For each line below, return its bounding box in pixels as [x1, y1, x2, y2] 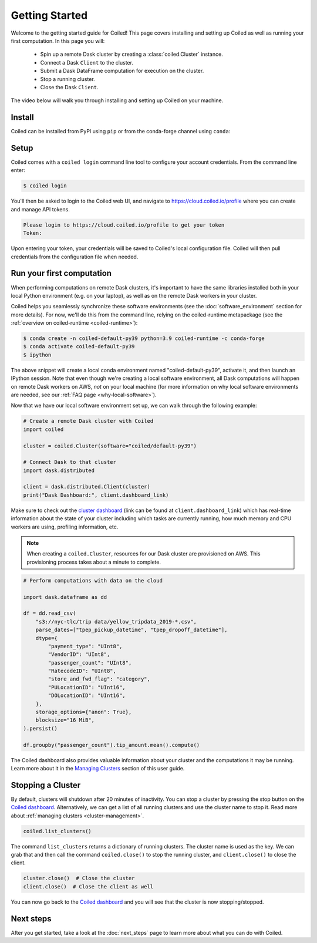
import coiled [23, 426, 64, 433]
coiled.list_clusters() [23, 828, 92, 834]
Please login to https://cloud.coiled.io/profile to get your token [23, 221, 225, 228]
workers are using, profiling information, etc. [11, 523, 119, 530]
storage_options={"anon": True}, [35, 709, 132, 716]
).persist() [23, 725, 58, 732]
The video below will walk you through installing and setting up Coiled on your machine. [11, 97, 224, 104]
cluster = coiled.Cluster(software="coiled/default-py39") [23, 442, 197, 449]
